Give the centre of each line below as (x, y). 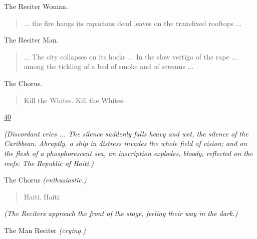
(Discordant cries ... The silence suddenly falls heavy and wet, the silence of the (126, 133)
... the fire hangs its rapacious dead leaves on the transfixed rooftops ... (133, 23)
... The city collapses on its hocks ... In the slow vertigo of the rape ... (131, 56)
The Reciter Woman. (36, 6)
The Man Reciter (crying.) (45, 230)
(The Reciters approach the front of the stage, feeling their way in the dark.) (121, 213)
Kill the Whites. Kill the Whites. (74, 100)
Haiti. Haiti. (42, 196)
